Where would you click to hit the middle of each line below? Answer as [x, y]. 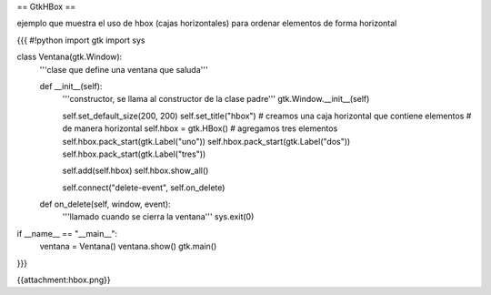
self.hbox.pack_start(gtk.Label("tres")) [134, 154]
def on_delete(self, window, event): [105, 204]
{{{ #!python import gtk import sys [81, 40]
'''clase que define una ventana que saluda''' [124, 69]
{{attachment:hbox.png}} [64, 280]
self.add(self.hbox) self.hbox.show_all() [135, 171]
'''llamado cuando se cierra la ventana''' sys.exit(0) [158, 217]
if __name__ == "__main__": [67, 233]
